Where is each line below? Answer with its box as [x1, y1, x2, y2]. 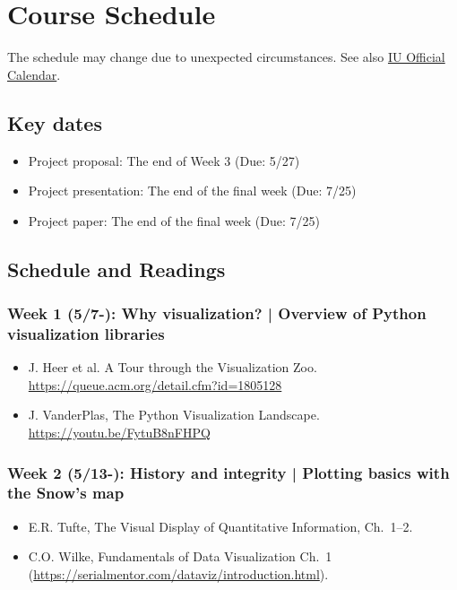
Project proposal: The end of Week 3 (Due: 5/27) [28, 151, 300, 169]
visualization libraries [7, 322, 165, 344]
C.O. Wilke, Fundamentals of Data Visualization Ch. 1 [28, 547, 332, 566]
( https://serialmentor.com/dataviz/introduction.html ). [28, 564, 329, 583]
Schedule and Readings [7, 255, 226, 282]
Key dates [7, 108, 102, 136]
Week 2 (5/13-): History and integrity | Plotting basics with [7, 461, 450, 483]
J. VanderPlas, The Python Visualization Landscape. [28, 405, 320, 424]
